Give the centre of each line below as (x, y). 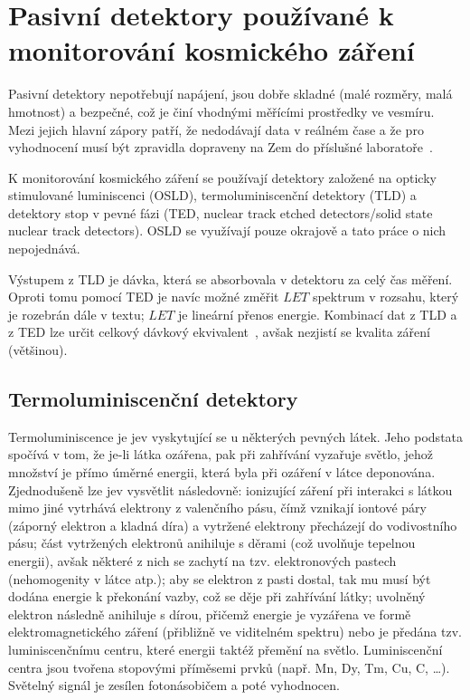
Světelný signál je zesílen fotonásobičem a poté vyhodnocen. (174, 685)
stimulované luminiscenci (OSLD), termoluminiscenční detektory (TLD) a (212, 195)
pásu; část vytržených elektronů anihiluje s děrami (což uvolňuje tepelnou (212, 543)
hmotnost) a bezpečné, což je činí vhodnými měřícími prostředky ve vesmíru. (221, 111)
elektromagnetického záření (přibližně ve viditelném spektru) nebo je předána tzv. (235, 632)
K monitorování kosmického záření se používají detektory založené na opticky (222, 177)
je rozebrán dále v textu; (76, 314)
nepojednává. (44, 249)
